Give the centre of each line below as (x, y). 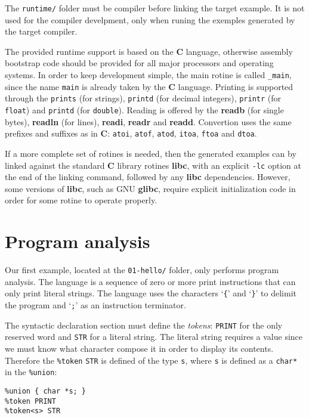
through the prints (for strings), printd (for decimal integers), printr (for (143, 98)
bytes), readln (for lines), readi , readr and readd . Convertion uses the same (148, 121)
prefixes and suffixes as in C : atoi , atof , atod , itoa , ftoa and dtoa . (131, 133)
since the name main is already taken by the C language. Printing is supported (149, 86)
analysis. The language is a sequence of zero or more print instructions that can (150, 281)
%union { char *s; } (46, 391)
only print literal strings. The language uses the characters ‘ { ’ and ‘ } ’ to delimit (151, 293)
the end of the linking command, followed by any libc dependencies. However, (148, 177)
